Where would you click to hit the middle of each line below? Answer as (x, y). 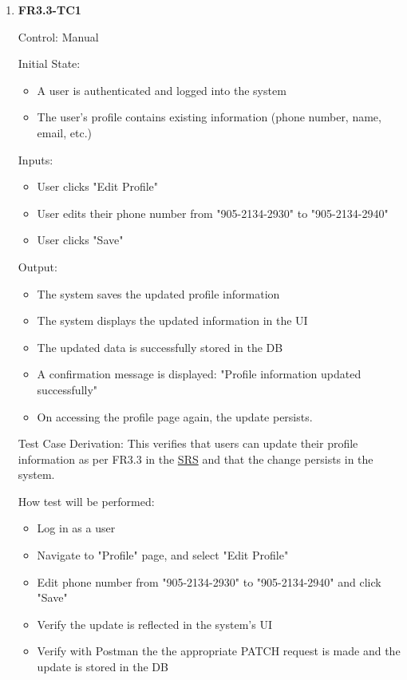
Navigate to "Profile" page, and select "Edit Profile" (163, 555)
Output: (38, 266)
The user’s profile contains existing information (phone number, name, (209, 117)
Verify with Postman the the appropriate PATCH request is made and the (219, 651)
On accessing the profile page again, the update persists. (175, 416)
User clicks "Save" (80, 240)
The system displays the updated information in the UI (172, 320)
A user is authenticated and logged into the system (162, 90)
